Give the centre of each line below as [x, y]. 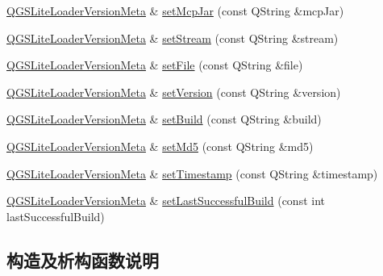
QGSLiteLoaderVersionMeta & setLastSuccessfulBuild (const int [166, 201]
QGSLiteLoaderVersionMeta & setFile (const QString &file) [155, 65]
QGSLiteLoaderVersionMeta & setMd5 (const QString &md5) [160, 146]
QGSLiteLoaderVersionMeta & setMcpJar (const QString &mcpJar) [175, 10]
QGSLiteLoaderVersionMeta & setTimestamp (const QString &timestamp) [192, 173]
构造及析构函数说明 [83, 259]
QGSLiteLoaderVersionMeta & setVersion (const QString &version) [174, 92]
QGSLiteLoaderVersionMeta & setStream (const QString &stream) [173, 38]
